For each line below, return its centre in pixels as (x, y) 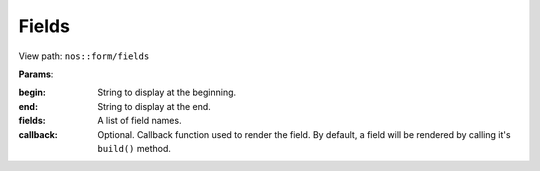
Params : (36, 74)
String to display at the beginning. (167, 92)
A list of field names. (139, 121)
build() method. (134, 148)
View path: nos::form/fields (84, 56)
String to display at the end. (154, 106)
